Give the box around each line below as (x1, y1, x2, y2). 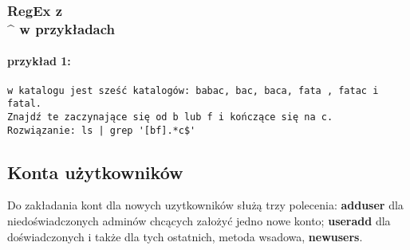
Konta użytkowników (7, 159, 183, 184)
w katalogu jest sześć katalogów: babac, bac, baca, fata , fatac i (7, 84, 379, 96)
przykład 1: (7, 53, 71, 69)
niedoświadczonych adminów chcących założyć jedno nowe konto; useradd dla (7, 212, 391, 229)
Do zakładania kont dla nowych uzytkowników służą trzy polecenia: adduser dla (7, 197, 404, 213)
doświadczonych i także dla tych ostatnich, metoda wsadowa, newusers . (7, 228, 363, 244)
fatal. (7, 98, 41, 110)
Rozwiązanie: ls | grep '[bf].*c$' (7, 124, 196, 136)
